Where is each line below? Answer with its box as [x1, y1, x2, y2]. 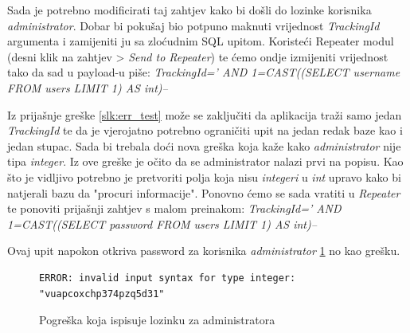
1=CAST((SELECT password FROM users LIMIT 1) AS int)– [7, 215, 317, 232]
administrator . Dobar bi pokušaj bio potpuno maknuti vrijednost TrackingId [7, 17, 380, 33]
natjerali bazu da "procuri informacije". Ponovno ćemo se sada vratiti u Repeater [7, 184, 400, 201]
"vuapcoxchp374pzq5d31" [39, 288, 165, 300]
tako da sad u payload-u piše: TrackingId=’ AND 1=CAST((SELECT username [7, 64, 400, 80]
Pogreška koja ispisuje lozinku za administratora [39, 311, 275, 328]
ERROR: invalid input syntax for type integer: [39, 272, 296, 284]
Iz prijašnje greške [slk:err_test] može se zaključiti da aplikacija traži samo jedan [7, 106, 402, 123]
